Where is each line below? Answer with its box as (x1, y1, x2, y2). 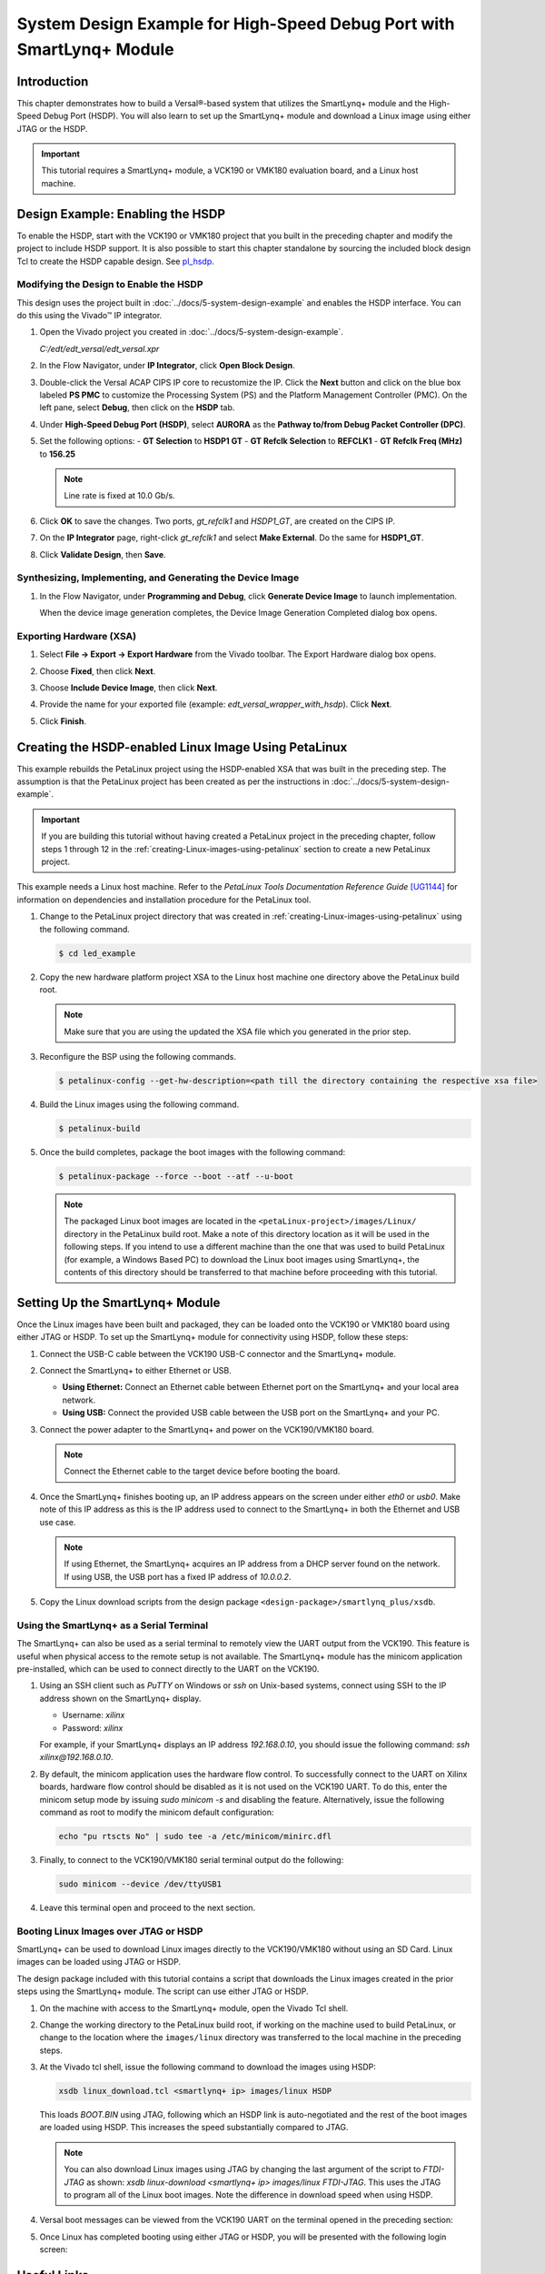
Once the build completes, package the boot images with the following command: (39, 1147, 346, 1158)
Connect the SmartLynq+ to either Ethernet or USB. (39, 1365, 232, 1376)
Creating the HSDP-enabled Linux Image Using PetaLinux (16, 740, 348, 755)
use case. (39, 1516, 76, 1527)
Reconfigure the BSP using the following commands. (39, 1051, 236, 1062)
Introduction (16, 74, 89, 89)
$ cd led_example (58, 948, 136, 959)
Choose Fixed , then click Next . (39, 665, 156, 677)
